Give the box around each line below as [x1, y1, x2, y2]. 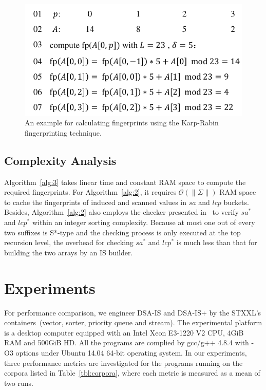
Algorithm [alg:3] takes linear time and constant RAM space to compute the [4, 176, 246, 187]
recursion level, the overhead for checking [4, 237, 134, 248]
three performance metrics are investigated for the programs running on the [4, 357, 243, 368]
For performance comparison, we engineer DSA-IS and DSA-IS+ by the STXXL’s [4, 307, 261, 318]
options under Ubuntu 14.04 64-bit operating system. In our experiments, [15, 347, 247, 358]
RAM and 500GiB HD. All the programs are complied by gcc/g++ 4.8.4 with [4, 337, 249, 348]
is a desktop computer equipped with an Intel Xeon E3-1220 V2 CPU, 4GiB [4, 327, 244, 338]
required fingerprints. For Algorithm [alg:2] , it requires [4, 187, 177, 197]
